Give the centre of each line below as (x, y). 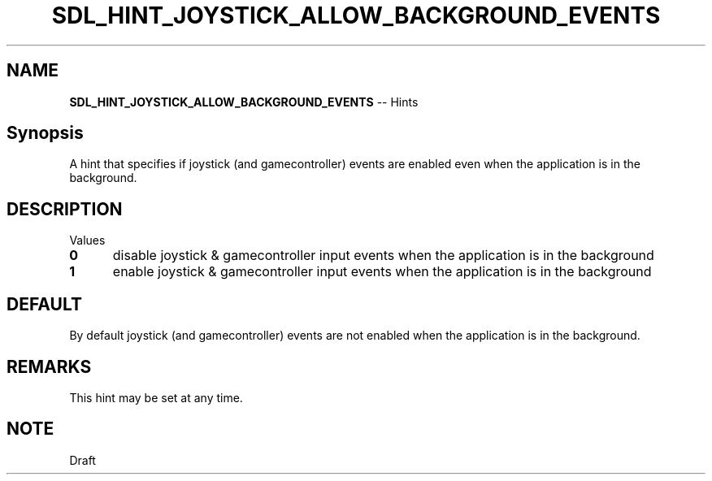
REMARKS (49, 366)
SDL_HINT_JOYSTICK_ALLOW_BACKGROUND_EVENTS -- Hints (244, 102)
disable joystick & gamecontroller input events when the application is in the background (383, 256)
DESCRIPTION (65, 209)
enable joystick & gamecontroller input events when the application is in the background (382, 272)
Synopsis (45, 133)
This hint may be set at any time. (156, 397)
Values (87, 240)
